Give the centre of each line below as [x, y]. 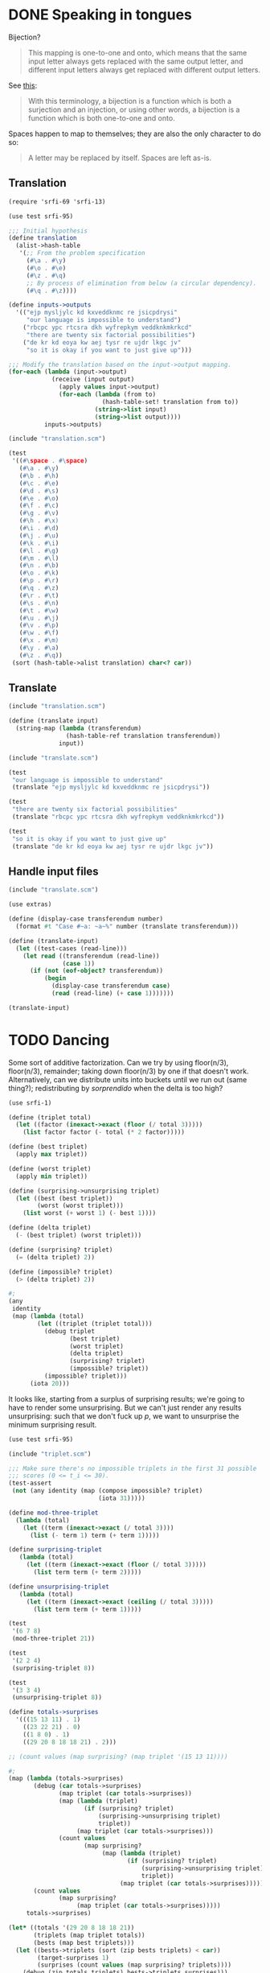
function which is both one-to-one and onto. [101, 117]
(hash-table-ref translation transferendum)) [143, 736]
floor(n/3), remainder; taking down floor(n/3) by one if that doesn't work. [129, 1071]
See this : [23, 85]
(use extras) [30, 904]
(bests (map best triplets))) [84, 1942]
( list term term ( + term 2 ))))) [88, 1572]
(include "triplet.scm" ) [50, 1454]
